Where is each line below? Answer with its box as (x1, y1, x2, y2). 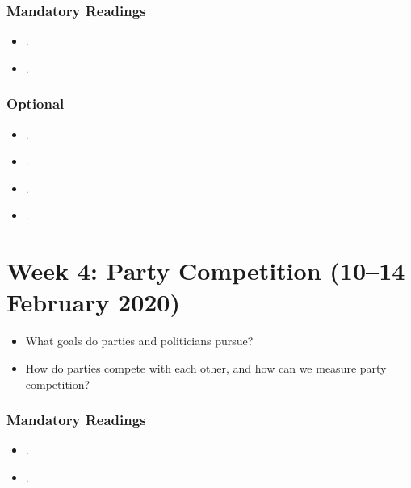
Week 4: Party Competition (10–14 (6, 254, 405, 287)
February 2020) (6, 286, 180, 319)
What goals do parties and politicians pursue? (25, 332, 254, 349)
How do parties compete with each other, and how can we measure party (25, 359, 387, 376)
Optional (6, 94, 65, 114)
